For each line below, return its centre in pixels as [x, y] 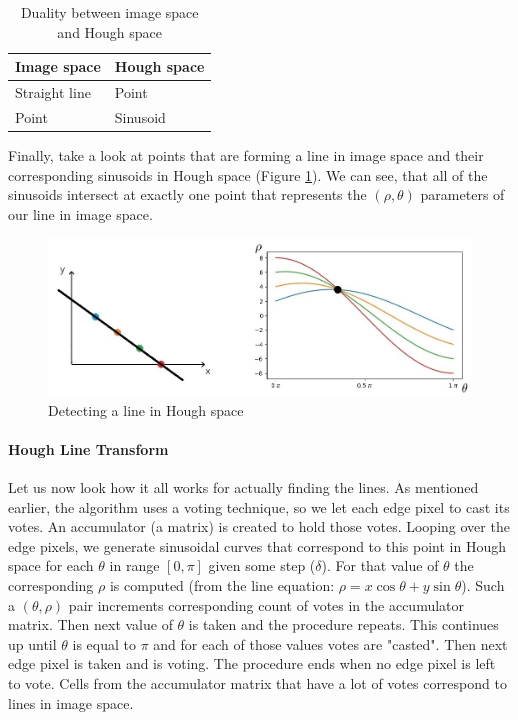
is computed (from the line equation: [222, 584]
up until [32, 643]
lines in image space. [71, 702]
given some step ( [262, 565]
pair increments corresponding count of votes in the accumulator [266, 604]
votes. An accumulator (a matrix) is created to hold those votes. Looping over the [259, 526]
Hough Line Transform [88, 448]
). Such [483, 584]
